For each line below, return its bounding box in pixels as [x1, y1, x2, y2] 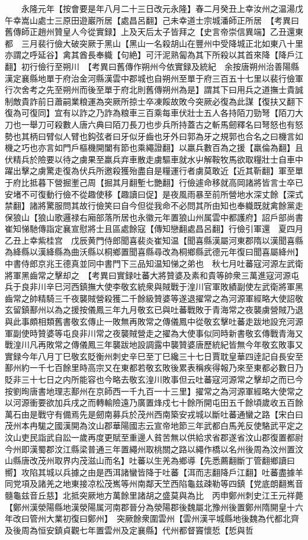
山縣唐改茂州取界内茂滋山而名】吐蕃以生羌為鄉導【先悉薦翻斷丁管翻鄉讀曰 [5, 454, 295, 467]
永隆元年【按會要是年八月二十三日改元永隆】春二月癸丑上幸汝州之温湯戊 [21, 2, 303, 14]
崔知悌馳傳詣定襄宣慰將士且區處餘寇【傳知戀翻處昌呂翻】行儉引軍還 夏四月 [5, 222, 303, 235]
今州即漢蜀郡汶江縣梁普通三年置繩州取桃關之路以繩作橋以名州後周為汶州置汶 [5, 442, 303, 455]
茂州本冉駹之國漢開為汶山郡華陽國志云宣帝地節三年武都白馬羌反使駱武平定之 [5, 419, 303, 432]
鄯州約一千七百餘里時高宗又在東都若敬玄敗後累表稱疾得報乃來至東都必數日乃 [5, 361, 303, 374]
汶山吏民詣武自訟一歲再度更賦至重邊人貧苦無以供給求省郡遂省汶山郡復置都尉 [5, 431, 303, 443]
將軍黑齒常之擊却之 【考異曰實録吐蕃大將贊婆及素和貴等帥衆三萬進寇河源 [5, 269, 291, 281]
